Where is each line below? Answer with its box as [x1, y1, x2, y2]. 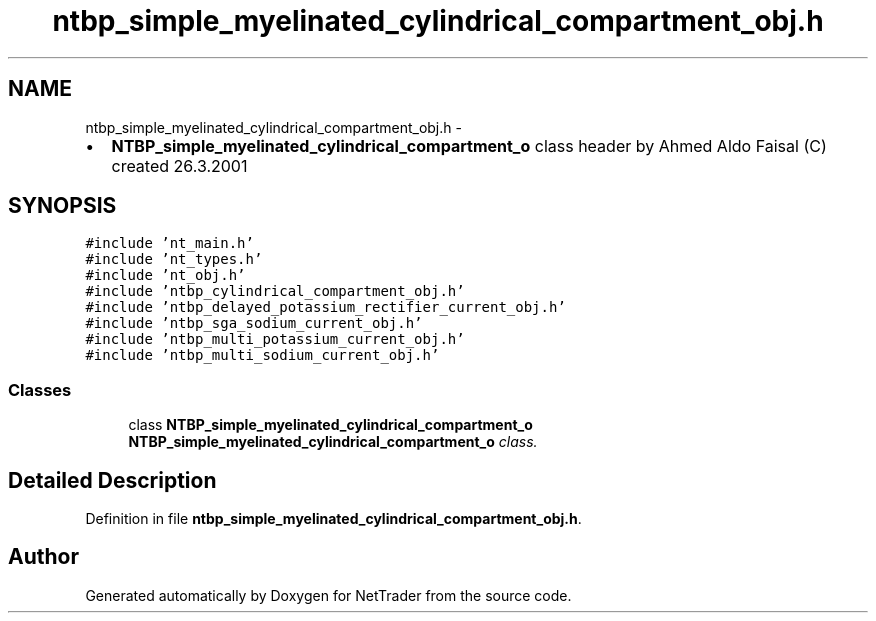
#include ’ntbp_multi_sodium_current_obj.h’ [85, 347, 440, 364]
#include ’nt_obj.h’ [85, 267, 246, 284]
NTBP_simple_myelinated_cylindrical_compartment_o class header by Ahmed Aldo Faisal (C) [111, 135, 827, 156]
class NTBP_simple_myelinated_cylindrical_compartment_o [128, 416, 533, 434]
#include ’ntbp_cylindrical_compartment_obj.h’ [85, 283, 465, 300]
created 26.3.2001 [111, 155, 248, 176]
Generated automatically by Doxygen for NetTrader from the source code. [85, 586, 572, 604]
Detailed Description [8, 467, 217, 493]
